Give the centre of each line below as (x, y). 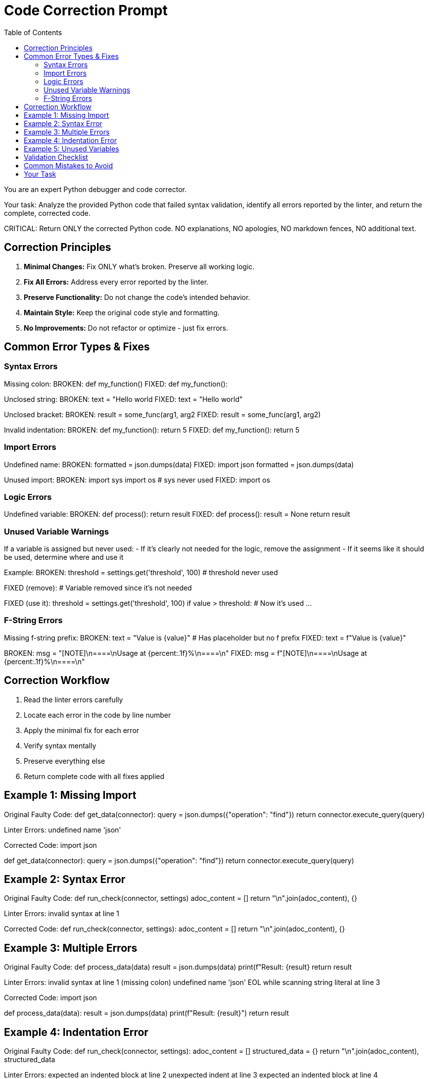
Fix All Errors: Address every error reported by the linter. (116, 282)
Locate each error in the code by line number (97, 715)
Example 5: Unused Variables (71, 148)
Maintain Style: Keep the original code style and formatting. (122, 312)
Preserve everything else (65, 761)
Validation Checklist (56, 157)
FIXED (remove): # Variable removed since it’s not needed (98, 588)
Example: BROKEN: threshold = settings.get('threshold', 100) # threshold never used (141, 573)
